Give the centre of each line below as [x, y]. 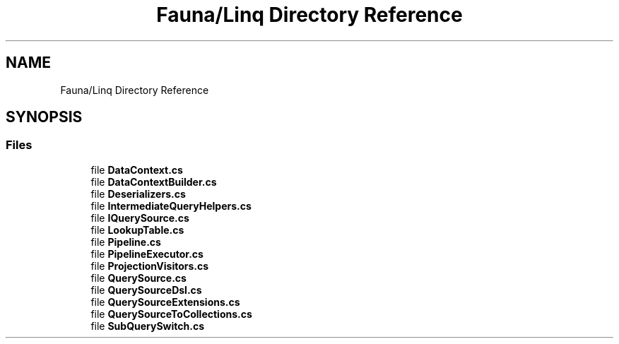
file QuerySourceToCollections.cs [171, 314]
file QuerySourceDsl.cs [146, 290]
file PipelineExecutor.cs [147, 254]
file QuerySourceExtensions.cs [165, 302]
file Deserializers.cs [138, 194]
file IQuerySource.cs [140, 218]
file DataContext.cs [137, 170]
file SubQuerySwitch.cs [148, 326]
